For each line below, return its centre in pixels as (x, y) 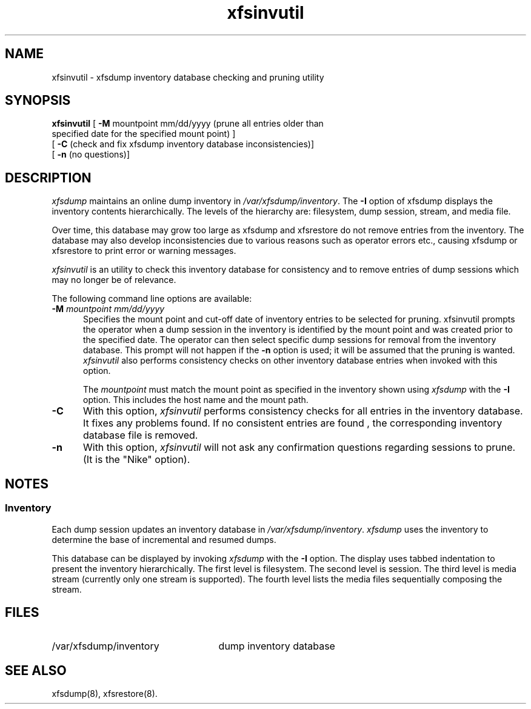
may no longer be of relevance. (114, 280)
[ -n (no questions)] (91, 155)
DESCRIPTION (48, 178)
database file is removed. (140, 435)
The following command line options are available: (152, 299)
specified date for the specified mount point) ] (144, 134)
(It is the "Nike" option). (136, 460)
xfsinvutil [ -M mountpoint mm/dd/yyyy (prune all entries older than (188, 124)
